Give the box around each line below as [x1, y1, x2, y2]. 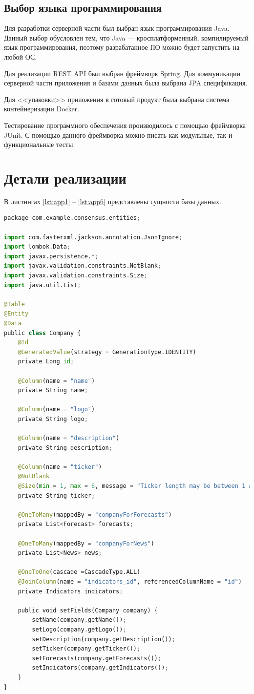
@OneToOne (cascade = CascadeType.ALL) [18, 568, 141, 576]
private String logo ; [18, 415, 88, 422]
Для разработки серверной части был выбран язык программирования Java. [4, 23, 230, 33]
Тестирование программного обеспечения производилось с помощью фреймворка [4, 120, 246, 130]
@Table [4, 300, 25, 308]
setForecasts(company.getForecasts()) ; [32, 654, 162, 662]
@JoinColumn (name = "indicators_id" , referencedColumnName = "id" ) [18, 578, 242, 586]
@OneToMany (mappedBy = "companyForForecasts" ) [18, 511, 172, 518]
